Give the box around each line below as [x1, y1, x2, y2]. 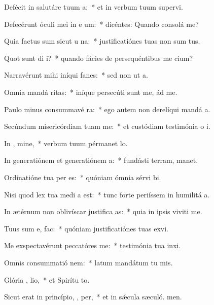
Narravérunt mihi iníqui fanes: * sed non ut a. [4, 70, 148, 80]
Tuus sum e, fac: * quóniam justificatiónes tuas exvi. [4, 223, 168, 233]
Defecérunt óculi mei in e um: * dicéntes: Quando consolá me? [4, 18, 199, 29]
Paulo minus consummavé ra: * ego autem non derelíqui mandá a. [4, 104, 210, 114]
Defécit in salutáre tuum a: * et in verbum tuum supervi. [4, 2, 183, 12]
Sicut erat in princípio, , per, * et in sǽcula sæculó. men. [4, 291, 182, 302]
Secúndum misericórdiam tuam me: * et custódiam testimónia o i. [4, 121, 210, 131]
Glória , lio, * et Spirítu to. [4, 274, 90, 285]
